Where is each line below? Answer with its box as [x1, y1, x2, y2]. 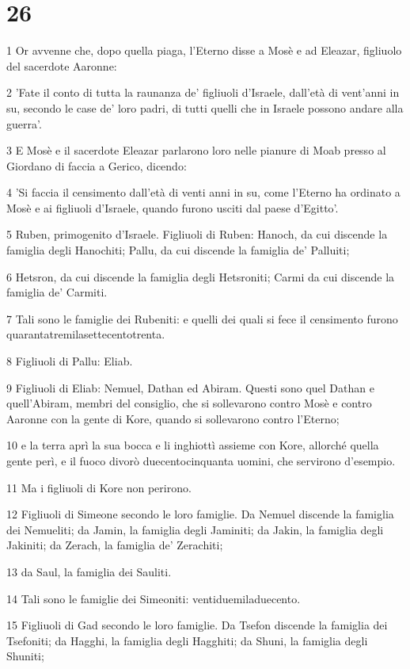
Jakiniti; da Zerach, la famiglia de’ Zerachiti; [6, 537, 223, 553]
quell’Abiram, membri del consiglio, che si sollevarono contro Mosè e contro [6, 395, 372, 411]
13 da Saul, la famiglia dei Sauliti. [6, 563, 172, 579]
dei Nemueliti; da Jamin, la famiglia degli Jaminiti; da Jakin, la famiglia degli [6, 521, 384, 537]
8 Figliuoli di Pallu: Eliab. [6, 353, 133, 369]
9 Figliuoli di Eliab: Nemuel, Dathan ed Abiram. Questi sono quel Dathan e [6, 379, 374, 396]
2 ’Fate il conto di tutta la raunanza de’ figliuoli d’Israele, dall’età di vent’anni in [6, 84, 400, 101]
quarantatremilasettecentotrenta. [6, 326, 165, 342]
